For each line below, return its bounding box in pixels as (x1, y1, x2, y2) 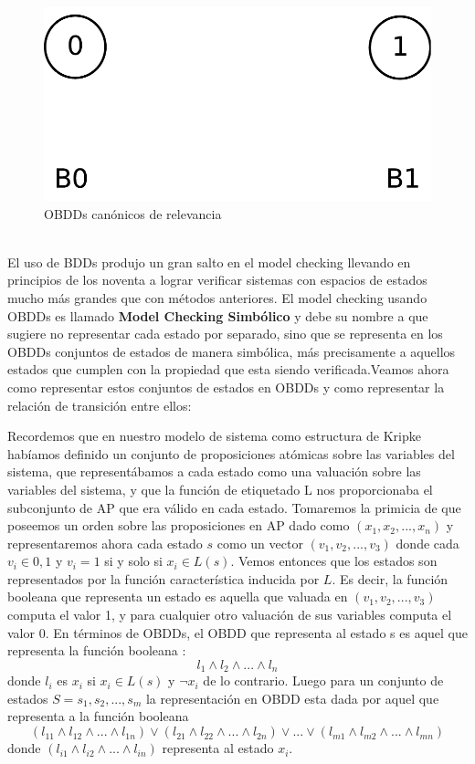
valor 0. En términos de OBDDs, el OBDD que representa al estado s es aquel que (7, 623, 468, 642)
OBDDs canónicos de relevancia (44, 204, 222, 223)
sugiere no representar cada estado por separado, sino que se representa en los (7, 324, 443, 343)
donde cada (396, 533, 459, 552)
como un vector (216, 533, 303, 552)
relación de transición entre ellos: (7, 395, 192, 414)
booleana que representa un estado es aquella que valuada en (7, 587, 348, 606)
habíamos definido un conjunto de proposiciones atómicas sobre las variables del (7, 444, 455, 463)
